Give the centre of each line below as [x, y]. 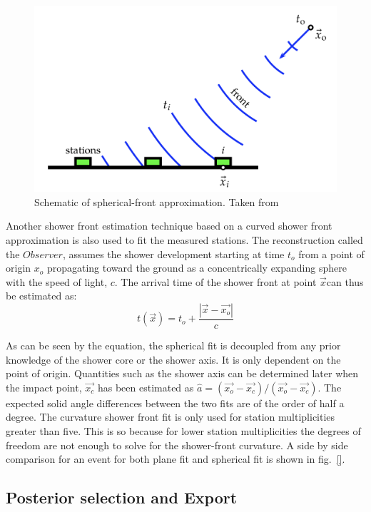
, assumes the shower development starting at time [173, 254]
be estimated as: [41, 296]
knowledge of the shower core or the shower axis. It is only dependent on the [173, 359]
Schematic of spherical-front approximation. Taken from [157, 201]
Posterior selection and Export [122, 497]
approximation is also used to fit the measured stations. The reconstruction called [184, 240]
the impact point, [44, 387]
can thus [345, 281]
